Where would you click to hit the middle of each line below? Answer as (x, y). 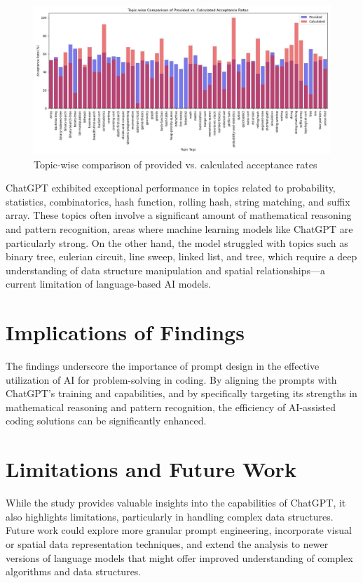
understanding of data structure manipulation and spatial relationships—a (166, 270)
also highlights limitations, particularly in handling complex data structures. (170, 516)
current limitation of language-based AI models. (109, 284)
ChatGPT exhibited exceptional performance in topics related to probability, (171, 188)
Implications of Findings (125, 332)
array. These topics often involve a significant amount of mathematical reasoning (179, 215)
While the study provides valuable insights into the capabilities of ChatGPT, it (176, 503)
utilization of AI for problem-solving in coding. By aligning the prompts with (171, 379)
